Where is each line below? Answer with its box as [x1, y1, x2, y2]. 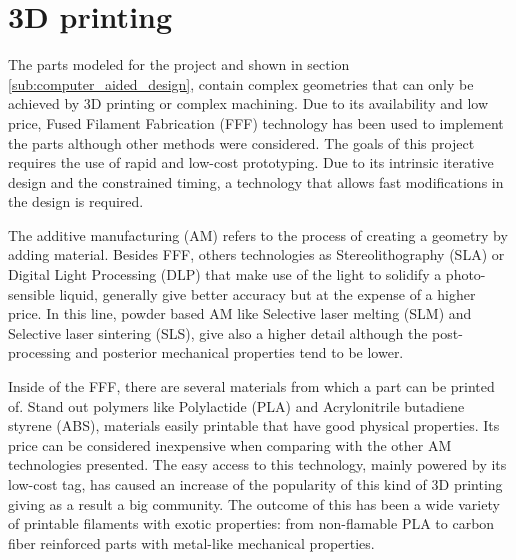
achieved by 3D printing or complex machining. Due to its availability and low [8, 93, 489, 114]
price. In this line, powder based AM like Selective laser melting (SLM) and [8, 303, 472, 324]
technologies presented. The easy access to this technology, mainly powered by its [8, 454, 507, 475]
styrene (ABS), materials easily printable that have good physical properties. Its [8, 415, 500, 436]
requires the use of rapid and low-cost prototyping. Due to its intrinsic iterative [8, 152, 494, 173]
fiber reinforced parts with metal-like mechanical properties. [8, 532, 375, 553]
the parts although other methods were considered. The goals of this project [8, 132, 475, 153]
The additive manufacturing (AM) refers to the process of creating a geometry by [8, 224, 508, 245]
